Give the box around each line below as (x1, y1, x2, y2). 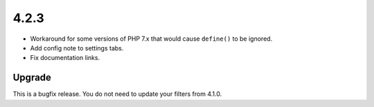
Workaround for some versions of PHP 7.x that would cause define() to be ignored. (30, 35, 273, 43)
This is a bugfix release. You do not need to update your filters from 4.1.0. (12, 90, 222, 98)
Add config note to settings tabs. (30, 43, 124, 52)
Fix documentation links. (30, 54, 100, 62)
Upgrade (12, 72, 52, 84)
